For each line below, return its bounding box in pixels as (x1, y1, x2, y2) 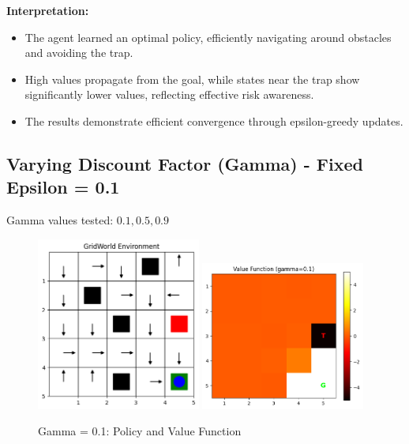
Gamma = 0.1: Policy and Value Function (38, 423, 242, 439)
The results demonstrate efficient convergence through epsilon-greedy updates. (24, 112, 403, 129)
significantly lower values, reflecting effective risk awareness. (24, 86, 314, 103)
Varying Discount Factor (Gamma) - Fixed (6, 151, 363, 175)
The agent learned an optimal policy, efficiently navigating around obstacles (24, 28, 392, 45)
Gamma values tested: (6, 212, 114, 228)
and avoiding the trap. (24, 44, 133, 61)
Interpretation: (6, 2, 89, 18)
